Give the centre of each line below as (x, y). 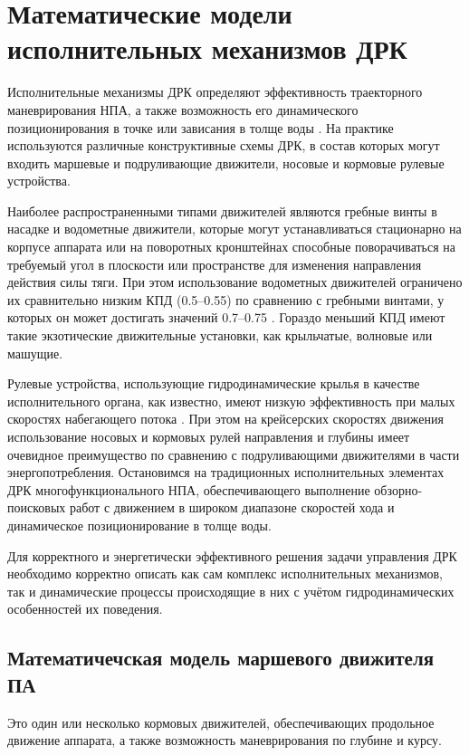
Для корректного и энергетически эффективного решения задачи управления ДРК (232, 555)
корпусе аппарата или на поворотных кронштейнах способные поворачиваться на (232, 247)
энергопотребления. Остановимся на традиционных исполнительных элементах (226, 472)
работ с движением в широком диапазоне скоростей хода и (232, 507)
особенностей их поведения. (85, 609)
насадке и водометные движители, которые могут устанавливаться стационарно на (234, 229)
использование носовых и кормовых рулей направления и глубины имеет (209, 436)
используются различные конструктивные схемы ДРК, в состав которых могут (224, 145)
